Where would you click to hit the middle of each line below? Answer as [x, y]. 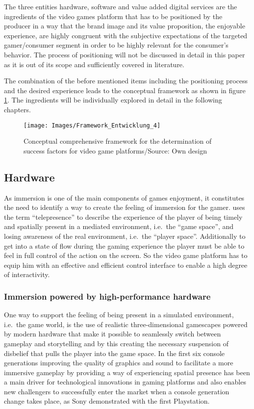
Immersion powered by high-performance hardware [107, 296]
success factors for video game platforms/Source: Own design [115, 150]
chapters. [17, 109]
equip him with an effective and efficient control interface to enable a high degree [126, 265]
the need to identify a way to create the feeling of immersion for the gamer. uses [125, 207]
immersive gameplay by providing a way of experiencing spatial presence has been [127, 372]
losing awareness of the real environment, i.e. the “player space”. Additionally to [125, 236]
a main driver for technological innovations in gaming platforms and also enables [125, 382]
